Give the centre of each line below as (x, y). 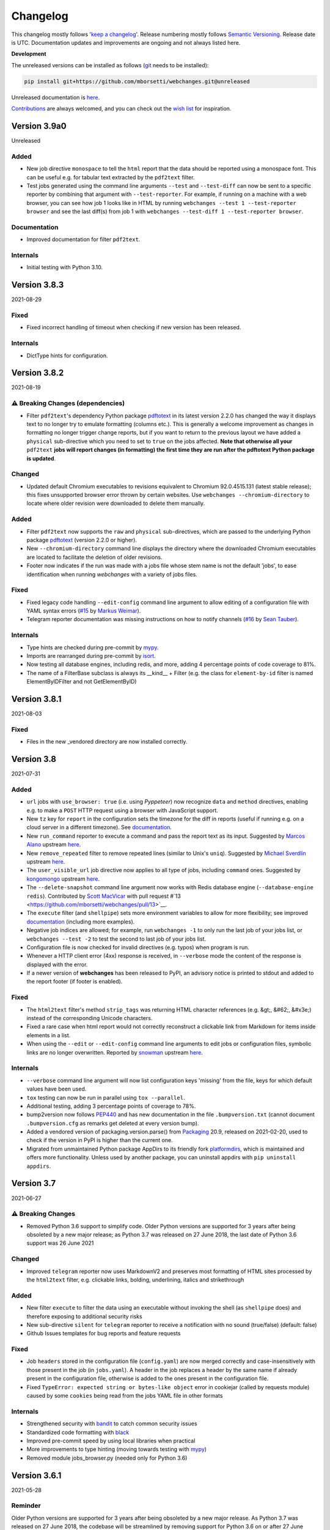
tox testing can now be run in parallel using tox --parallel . (106, 1097)
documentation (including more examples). (81, 922)
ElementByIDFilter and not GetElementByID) (82, 682)
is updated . (41, 458)
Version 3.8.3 (38, 285)
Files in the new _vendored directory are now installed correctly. (107, 742)
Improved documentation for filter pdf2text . (83, 239)
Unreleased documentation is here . (56, 97)
